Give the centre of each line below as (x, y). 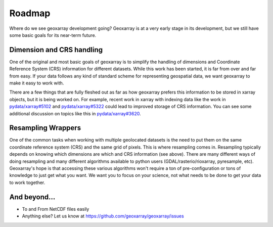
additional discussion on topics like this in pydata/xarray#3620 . (75, 113)
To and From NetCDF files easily (56, 209)
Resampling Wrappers (45, 128)
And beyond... (32, 197)
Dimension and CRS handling (56, 50)
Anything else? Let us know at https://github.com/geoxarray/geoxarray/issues (103, 216)
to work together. (27, 183)
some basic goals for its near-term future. (53, 35)
